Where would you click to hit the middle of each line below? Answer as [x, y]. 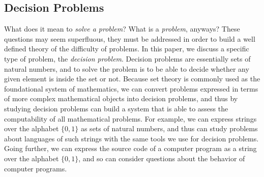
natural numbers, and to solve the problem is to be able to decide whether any [127, 68]
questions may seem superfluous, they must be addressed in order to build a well [130, 38]
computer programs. [36, 168]
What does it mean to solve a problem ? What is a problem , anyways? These [122, 29]
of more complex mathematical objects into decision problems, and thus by [121, 98]
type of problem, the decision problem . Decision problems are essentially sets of [127, 58]
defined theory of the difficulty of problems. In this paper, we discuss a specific [127, 49]
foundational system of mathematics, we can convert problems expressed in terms [131, 88]
